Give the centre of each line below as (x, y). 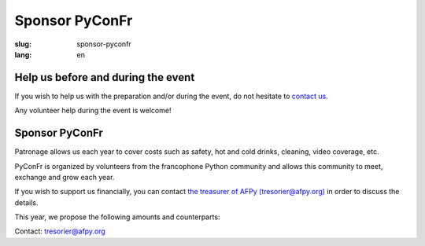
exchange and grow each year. (65, 177)
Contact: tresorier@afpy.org (60, 231)
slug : (23, 44)
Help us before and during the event (105, 77)
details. (26, 202)
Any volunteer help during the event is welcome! (93, 111)
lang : (23, 54)
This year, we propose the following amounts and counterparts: (117, 217)
